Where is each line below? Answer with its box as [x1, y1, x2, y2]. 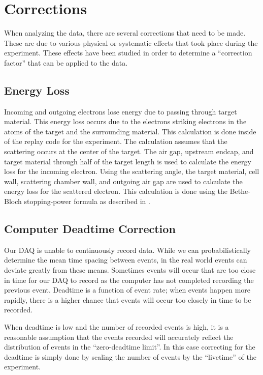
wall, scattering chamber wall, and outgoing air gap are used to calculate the [4, 176, 243, 186]
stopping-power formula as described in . [24, 196, 150, 207]
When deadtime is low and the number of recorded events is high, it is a [4, 322, 229, 332]
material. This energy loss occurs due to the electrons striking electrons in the [4, 116, 247, 127]
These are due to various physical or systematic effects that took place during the [4, 37, 258, 48]
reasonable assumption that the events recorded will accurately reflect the [4, 331, 234, 342]
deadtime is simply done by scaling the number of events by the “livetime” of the [4, 351, 256, 362]
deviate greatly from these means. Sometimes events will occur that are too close [4, 265, 256, 275]
